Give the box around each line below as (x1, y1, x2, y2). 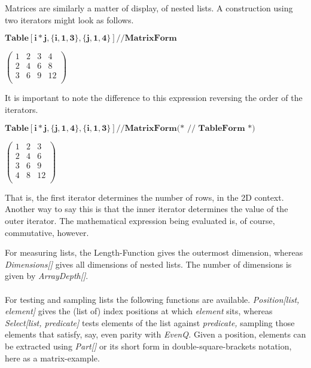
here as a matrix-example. (5, 351, 100, 364)
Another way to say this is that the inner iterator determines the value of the (5, 203, 288, 215)
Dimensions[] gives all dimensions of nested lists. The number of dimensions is (5, 257, 292, 270)
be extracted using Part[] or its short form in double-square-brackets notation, (5, 339, 292, 352)
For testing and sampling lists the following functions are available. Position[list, (5, 293, 300, 305)
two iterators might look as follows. (5, 13, 134, 26)
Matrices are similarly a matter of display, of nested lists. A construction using (5, 2, 293, 14)
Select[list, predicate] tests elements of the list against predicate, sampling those (5, 316, 295, 329)
